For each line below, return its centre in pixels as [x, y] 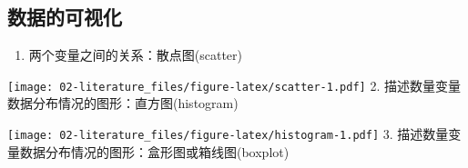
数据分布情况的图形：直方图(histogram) [123, 103]
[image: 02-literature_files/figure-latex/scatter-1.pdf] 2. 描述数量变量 [234, 85]
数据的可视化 [65, 17]
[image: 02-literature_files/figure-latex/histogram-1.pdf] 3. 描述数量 [228, 134]
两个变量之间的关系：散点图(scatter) [136, 55]
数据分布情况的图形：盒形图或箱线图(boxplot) [154, 151]
